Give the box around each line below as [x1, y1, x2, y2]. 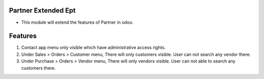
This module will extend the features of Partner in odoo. [21, 19, 134, 25]
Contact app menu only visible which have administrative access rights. [21, 45, 166, 50]
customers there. [21, 65, 56, 71]
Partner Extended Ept [9, 6, 76, 15]
